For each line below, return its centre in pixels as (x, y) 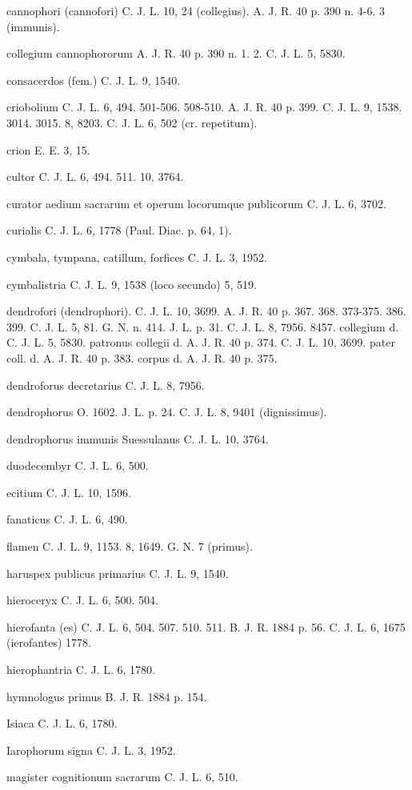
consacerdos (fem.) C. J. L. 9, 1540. (94, 80)
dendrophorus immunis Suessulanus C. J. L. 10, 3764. (138, 438)
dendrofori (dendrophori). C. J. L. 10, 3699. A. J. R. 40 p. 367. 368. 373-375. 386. (206, 311)
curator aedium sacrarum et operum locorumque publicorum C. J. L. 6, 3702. (196, 203)
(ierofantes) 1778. (49, 642)
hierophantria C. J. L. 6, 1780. (81, 670)
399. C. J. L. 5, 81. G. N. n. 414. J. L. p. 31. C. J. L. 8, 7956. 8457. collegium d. (203, 326)
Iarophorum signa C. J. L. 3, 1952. (91, 750)
